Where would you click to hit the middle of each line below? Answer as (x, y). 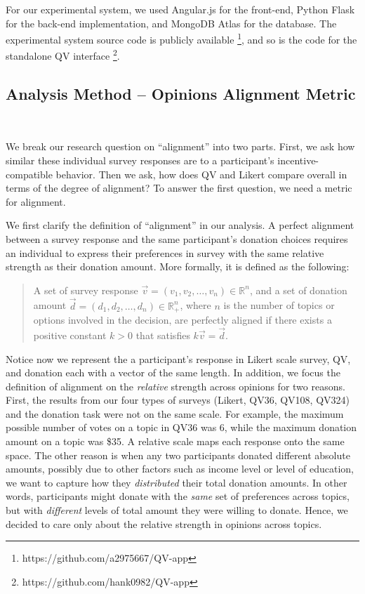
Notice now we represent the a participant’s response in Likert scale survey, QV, (178, 358)
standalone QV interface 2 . (63, 55)
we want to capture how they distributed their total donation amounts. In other (177, 482)
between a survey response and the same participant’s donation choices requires (177, 239)
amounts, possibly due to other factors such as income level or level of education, (180, 469)
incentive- (298, 160)
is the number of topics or (279, 305)
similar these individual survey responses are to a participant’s (140, 160)
